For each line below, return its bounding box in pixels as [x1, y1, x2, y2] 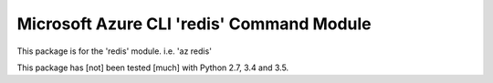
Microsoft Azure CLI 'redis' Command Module [16, 14, 372, 34]
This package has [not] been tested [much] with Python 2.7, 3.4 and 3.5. [16, 62, 289, 73]
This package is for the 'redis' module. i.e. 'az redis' [16, 46, 212, 57]
